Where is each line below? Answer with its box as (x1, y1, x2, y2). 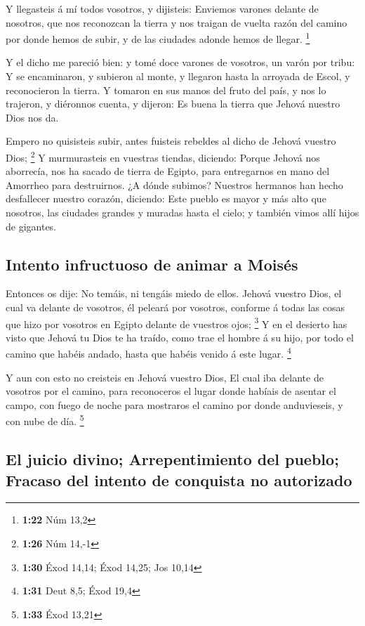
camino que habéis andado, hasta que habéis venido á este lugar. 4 (6, 344, 291, 361)
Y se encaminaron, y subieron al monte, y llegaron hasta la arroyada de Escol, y (6, 69, 350, 84)
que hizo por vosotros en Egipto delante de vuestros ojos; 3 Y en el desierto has (6, 314, 347, 331)
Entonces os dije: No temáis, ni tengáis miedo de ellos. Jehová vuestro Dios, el (6, 286, 342, 301)
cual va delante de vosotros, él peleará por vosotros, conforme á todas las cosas (6, 300, 345, 315)
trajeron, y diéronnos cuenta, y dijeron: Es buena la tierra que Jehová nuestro (6, 96, 340, 111)
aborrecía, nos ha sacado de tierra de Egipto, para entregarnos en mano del (6, 164, 330, 178)
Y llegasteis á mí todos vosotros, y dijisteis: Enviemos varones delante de (6, 1, 319, 15)
